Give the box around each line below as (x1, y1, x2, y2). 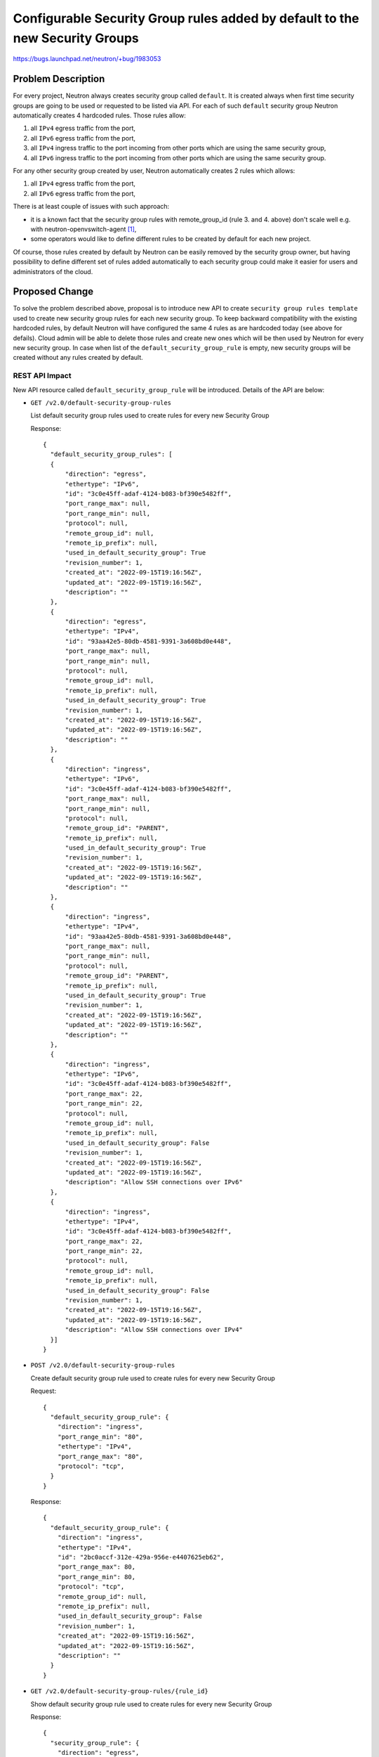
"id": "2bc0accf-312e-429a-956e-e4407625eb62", (57, 1553, 225, 1562)
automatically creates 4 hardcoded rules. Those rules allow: (13, 111, 186, 119)
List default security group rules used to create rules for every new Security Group (30, 411, 270, 420)
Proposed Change (13, 285, 94, 298)
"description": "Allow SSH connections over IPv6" (65, 1178, 244, 1186)
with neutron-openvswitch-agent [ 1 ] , (30, 225, 137, 233)
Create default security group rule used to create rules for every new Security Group (30, 1374, 275, 1382)
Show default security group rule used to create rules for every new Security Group (30, 1699, 272, 1708)
